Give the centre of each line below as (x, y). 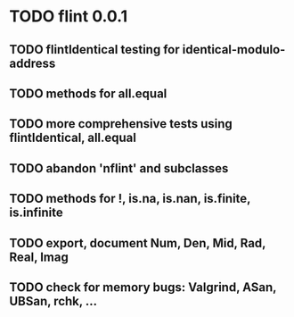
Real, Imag (39, 257)
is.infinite (37, 213)
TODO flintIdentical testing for (94, 50)
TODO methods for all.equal (88, 93)
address (33, 63)
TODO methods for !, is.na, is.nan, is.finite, (130, 199)
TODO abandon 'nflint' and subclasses (119, 168)
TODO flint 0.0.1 (68, 17)
